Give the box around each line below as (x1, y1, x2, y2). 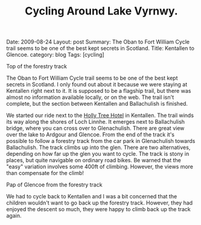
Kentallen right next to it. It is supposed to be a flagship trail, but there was (6, 87, 191, 95)
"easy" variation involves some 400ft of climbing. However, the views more (6, 163, 194, 170)
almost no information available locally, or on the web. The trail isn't (6, 93, 174, 101)
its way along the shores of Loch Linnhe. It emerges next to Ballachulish (6, 118, 185, 125)
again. (6, 212, 22, 220)
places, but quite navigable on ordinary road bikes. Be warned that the (6, 157, 181, 164)
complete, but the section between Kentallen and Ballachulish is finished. (6, 100, 188, 107)
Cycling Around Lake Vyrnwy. (25, 4, 178, 18)
